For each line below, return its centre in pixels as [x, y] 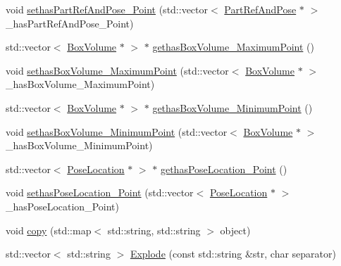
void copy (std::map [49, 230]
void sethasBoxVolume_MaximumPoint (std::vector [117, 70]
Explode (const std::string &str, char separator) [233, 254]
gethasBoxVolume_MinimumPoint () [232, 107]
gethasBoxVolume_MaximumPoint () [233, 47]
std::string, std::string [154, 230]
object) [235, 230]
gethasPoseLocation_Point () [224, 169]
